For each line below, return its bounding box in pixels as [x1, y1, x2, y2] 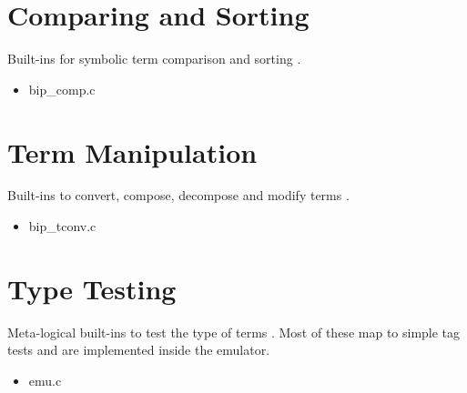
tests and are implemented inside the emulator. [7, 340, 270, 359]
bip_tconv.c [28, 217, 96, 236]
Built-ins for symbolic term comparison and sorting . [7, 49, 301, 68]
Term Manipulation [7, 133, 258, 170]
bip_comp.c [28, 79, 96, 98]
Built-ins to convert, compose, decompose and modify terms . [7, 186, 350, 205]
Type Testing [7, 269, 177, 307]
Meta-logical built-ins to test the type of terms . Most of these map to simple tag [7, 322, 461, 341]
